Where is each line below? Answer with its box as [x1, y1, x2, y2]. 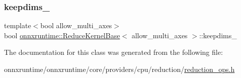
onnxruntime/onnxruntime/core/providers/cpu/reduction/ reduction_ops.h [4, 64, 235, 74]
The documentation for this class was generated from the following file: [4, 47, 223, 57]
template [4, 20, 31, 31]
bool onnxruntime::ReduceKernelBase [4, 30, 120, 40]
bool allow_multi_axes [40, 20, 112, 31]
